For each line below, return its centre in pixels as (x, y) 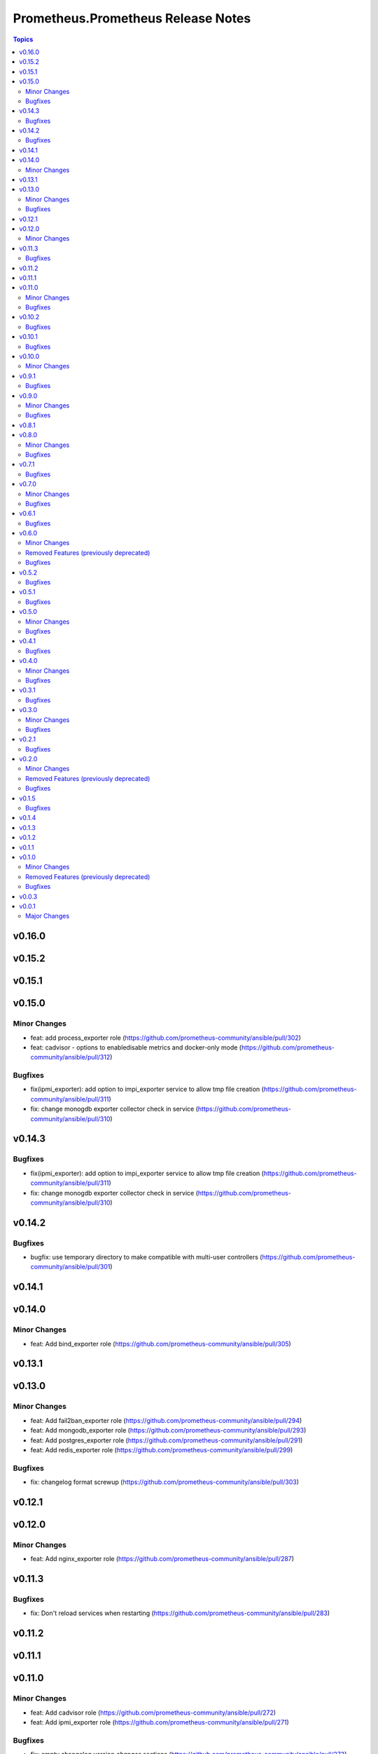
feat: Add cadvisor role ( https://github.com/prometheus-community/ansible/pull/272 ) (153, 1713)
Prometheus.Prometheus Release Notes (132, 18)
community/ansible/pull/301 (70, 1267)
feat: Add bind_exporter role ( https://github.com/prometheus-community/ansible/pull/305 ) (161, 1344)
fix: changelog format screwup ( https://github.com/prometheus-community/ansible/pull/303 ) (164, 1482)
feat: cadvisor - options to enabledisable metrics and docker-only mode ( (136, 1047)
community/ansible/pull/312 (70, 1057)
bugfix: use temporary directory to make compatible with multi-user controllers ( (146, 1257)
